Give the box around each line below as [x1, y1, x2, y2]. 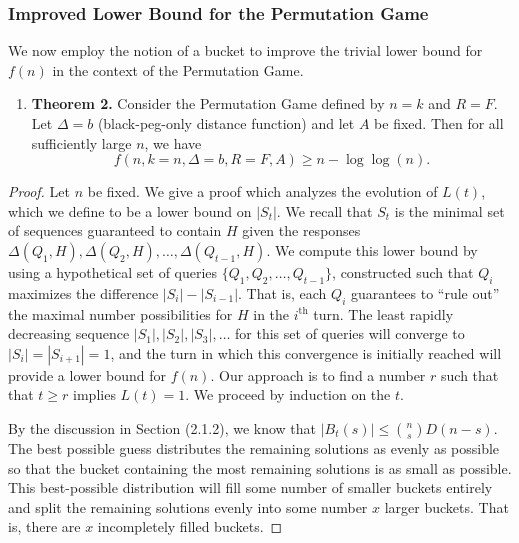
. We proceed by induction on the [185, 384, 391, 405]
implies [73, 384, 116, 405]
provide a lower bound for [8, 364, 167, 385]
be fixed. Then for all [374, 113, 504, 133]
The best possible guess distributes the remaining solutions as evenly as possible [8, 437, 500, 458]
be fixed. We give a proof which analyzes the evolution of [87, 181, 438, 202]
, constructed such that [332, 261, 474, 282]
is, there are [8, 516, 81, 537]
